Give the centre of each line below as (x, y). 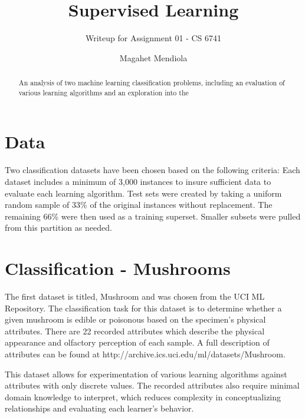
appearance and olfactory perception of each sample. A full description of (137, 342)
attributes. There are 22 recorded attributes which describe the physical (135, 331)
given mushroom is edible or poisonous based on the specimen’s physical (135, 319)
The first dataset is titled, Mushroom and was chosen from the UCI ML (135, 296)
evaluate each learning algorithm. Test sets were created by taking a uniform (143, 193)
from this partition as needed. (58, 228)
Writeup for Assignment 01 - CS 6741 (153, 38)
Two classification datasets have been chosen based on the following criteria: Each (152, 170)
